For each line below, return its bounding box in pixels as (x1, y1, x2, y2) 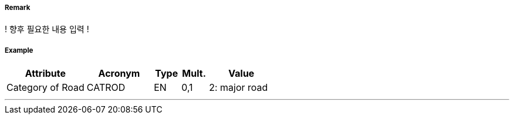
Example (5, 46, 33, 55)
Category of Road (6, 81, 84, 94)
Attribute (25, 67, 66, 80)
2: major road (209, 81, 268, 94)
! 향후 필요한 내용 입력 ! (5, 24, 89, 35)
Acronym (98, 67, 140, 80)
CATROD (86, 81, 126, 94)
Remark (5, 4, 31, 12)
